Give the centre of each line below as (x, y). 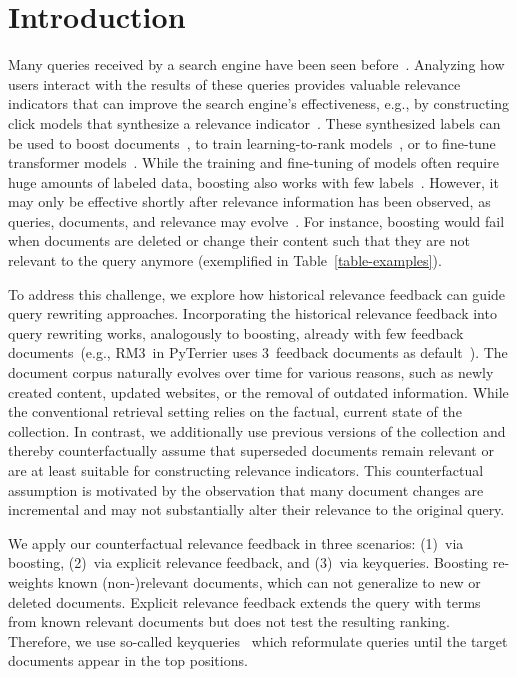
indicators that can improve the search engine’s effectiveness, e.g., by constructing (259, 103)
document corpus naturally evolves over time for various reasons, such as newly (251, 372)
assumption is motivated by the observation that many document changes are (246, 489)
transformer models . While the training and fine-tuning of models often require (253, 162)
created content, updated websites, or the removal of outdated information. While (258, 391)
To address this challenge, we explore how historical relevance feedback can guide (257, 293)
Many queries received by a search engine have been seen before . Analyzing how (256, 64)
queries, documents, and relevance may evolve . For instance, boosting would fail (256, 220)
